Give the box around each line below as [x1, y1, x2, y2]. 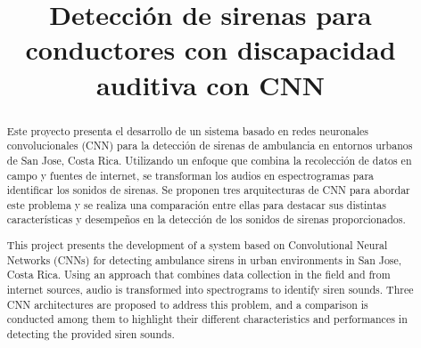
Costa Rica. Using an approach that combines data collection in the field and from [6, 267, 391, 282]
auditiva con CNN [95, 66, 326, 102]
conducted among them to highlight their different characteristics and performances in [6, 312, 408, 327]
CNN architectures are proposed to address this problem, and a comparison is [6, 296, 368, 312]
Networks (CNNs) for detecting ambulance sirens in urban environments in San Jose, [6, 252, 402, 267]
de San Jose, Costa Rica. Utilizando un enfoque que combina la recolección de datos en [6, 152, 412, 167]
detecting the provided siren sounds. [6, 326, 175, 341]
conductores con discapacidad [25, 31, 396, 68]
